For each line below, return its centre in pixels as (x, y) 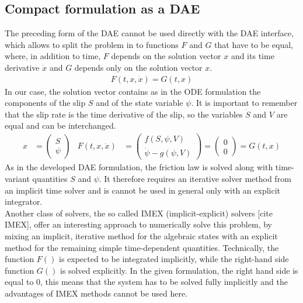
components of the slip (45, 103)
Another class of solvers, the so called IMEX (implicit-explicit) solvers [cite (139, 213)
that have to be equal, (254, 44)
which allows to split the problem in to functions (92, 44)
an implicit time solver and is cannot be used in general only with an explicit (143, 190)
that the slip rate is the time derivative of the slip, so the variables (124, 114)
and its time (252, 56)
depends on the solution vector (166, 56)
